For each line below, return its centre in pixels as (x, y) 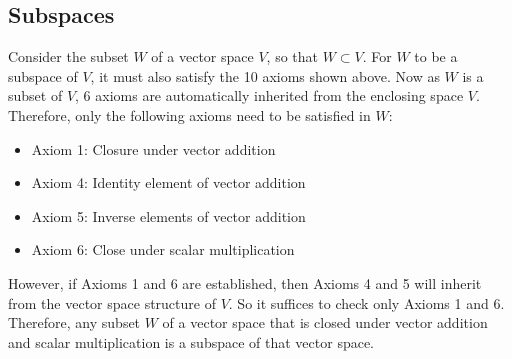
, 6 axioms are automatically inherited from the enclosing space (269, 95)
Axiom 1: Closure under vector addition (153, 148)
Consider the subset (68, 56)
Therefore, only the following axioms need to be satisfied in (189, 114)
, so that (292, 56)
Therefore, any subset (74, 322)
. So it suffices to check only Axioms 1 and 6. (366, 302)
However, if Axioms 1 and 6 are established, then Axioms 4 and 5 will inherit (245, 282)
